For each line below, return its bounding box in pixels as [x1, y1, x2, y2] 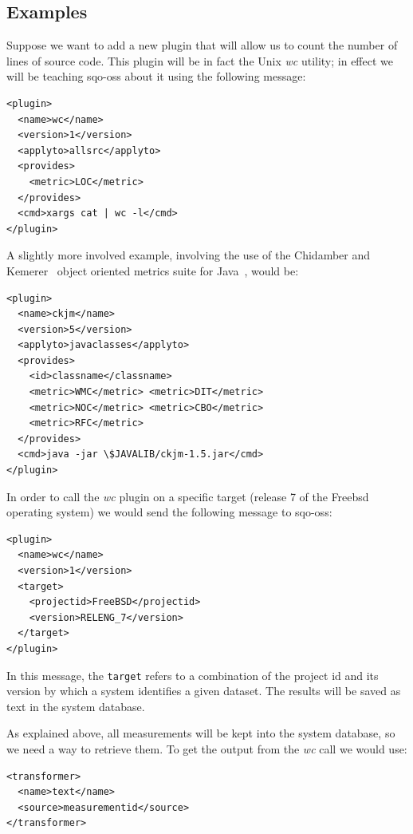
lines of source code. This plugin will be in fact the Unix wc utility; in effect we [6, 52, 394, 69]
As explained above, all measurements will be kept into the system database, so [6, 725, 395, 741]
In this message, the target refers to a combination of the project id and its [6, 666, 379, 683]
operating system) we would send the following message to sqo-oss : [6, 504, 332, 520]
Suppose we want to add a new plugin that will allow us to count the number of [6, 37, 398, 53]
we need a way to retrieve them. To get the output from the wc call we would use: [6, 741, 407, 757]
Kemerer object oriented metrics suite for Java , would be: [6, 262, 299, 279]
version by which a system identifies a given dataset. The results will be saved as [6, 682, 401, 699]
